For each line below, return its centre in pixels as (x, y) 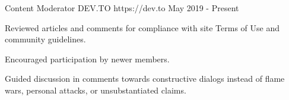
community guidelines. (45, 39)
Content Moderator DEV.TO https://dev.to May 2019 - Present (122, 8)
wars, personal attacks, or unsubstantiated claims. (96, 90)
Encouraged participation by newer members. (87, 59)
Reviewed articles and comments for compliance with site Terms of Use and (142, 27)
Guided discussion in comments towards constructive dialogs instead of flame (145, 79)
